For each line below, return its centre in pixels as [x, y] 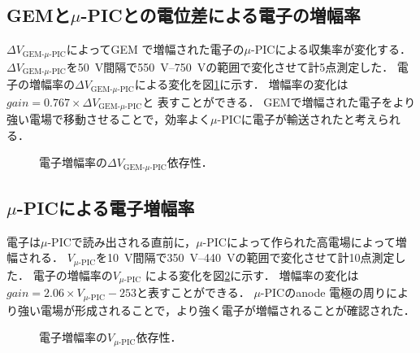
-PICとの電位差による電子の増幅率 [221, 15]
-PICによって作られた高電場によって [299, 241]
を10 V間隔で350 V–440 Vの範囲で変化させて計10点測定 [245, 257]
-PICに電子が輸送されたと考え [297, 119]
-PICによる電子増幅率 [106, 208]
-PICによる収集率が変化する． [331, 49]
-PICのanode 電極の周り [323, 292]
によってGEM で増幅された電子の [155, 49]
